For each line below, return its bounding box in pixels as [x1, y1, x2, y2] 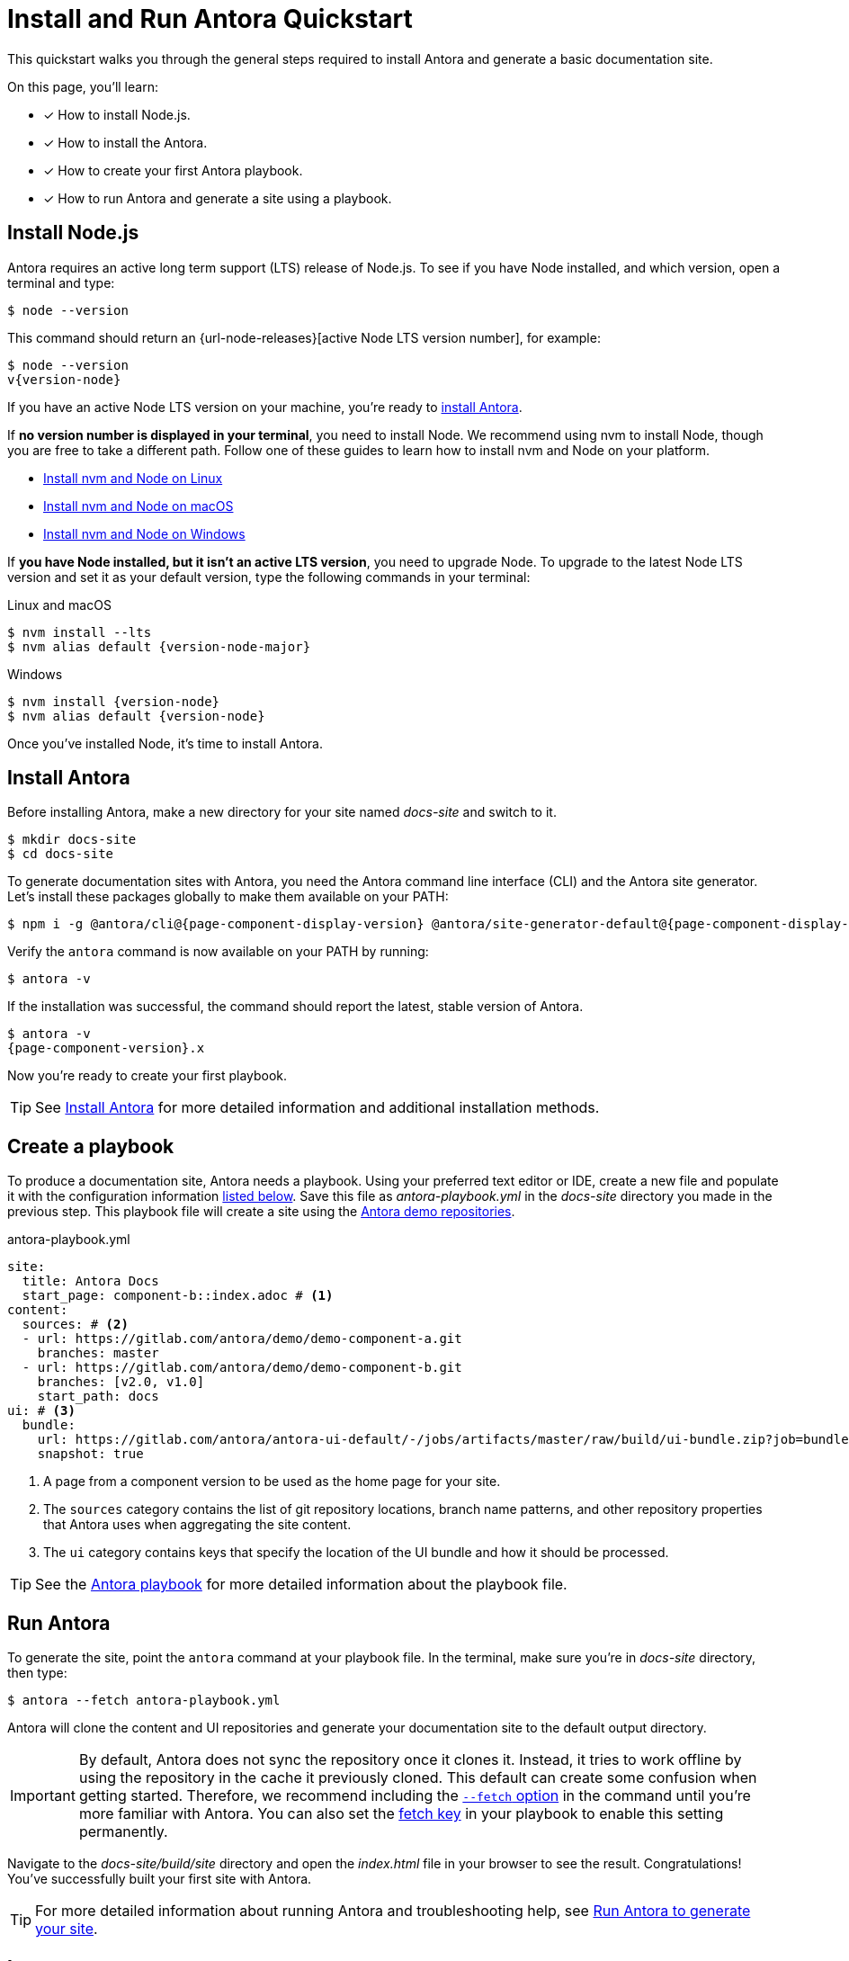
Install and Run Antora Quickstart [7, 4, 413, 34]
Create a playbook [7, 1134, 174, 1158]
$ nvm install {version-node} [7, 694, 220, 709]
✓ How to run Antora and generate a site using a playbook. [43, 190, 392, 206]
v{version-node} [7, 372, 121, 387]
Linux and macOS [7, 596, 112, 613]
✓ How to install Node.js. [43, 106, 191, 122]
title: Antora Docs [22, 1274, 159, 1289]
